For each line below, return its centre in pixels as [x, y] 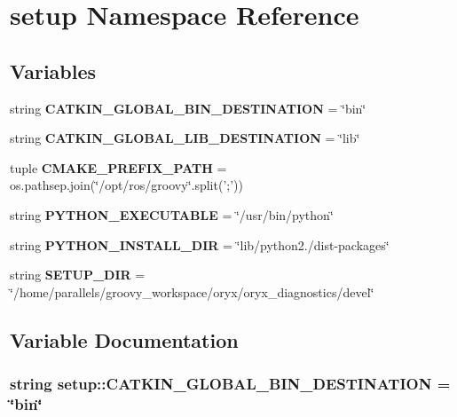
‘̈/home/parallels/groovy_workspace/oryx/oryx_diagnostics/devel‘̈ [192, 291]
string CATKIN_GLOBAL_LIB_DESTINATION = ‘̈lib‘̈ [185, 138]
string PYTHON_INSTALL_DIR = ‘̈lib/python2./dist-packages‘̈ [200, 244]
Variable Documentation [124, 339]
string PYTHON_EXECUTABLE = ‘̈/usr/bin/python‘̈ [172, 214]
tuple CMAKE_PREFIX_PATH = [118, 167]
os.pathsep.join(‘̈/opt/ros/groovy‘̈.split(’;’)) [126, 185]
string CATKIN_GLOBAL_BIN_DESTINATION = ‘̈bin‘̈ [188, 108]
